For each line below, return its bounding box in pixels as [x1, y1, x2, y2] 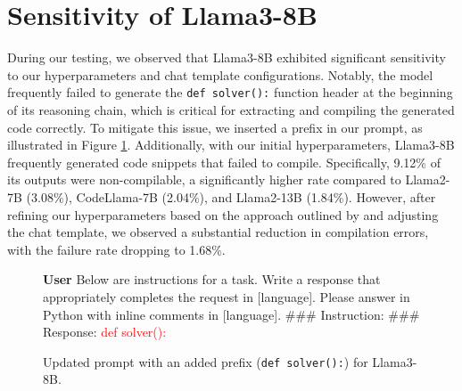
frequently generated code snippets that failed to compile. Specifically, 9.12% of [7, 152, 441, 171]
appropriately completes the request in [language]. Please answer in [43, 287, 410, 305]
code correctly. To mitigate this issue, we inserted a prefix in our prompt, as [7, 118, 423, 136]
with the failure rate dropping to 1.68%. [7, 240, 226, 258]
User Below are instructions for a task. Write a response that [43, 270, 381, 289]
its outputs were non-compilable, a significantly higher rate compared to [7, 170, 401, 189]
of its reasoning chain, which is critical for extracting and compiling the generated [7, 100, 455, 118]
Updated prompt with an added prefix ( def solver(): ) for [43, 352, 368, 371]
